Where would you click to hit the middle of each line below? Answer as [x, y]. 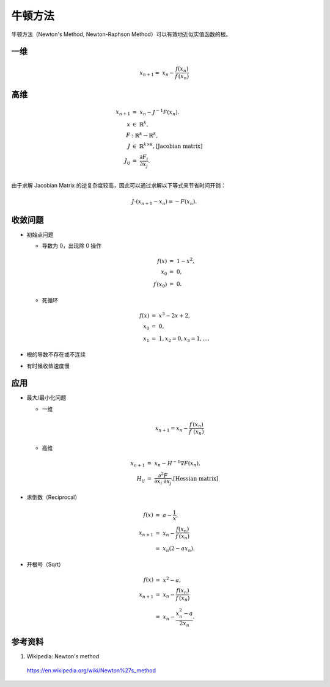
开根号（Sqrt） [45, 564]
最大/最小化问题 [46, 398]
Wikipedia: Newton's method [63, 656]
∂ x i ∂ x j [163, 482]
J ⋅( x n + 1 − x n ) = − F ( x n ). [164, 202]
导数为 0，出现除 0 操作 [72, 246]
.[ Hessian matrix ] [195, 478]
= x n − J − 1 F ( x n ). [156, 112]
